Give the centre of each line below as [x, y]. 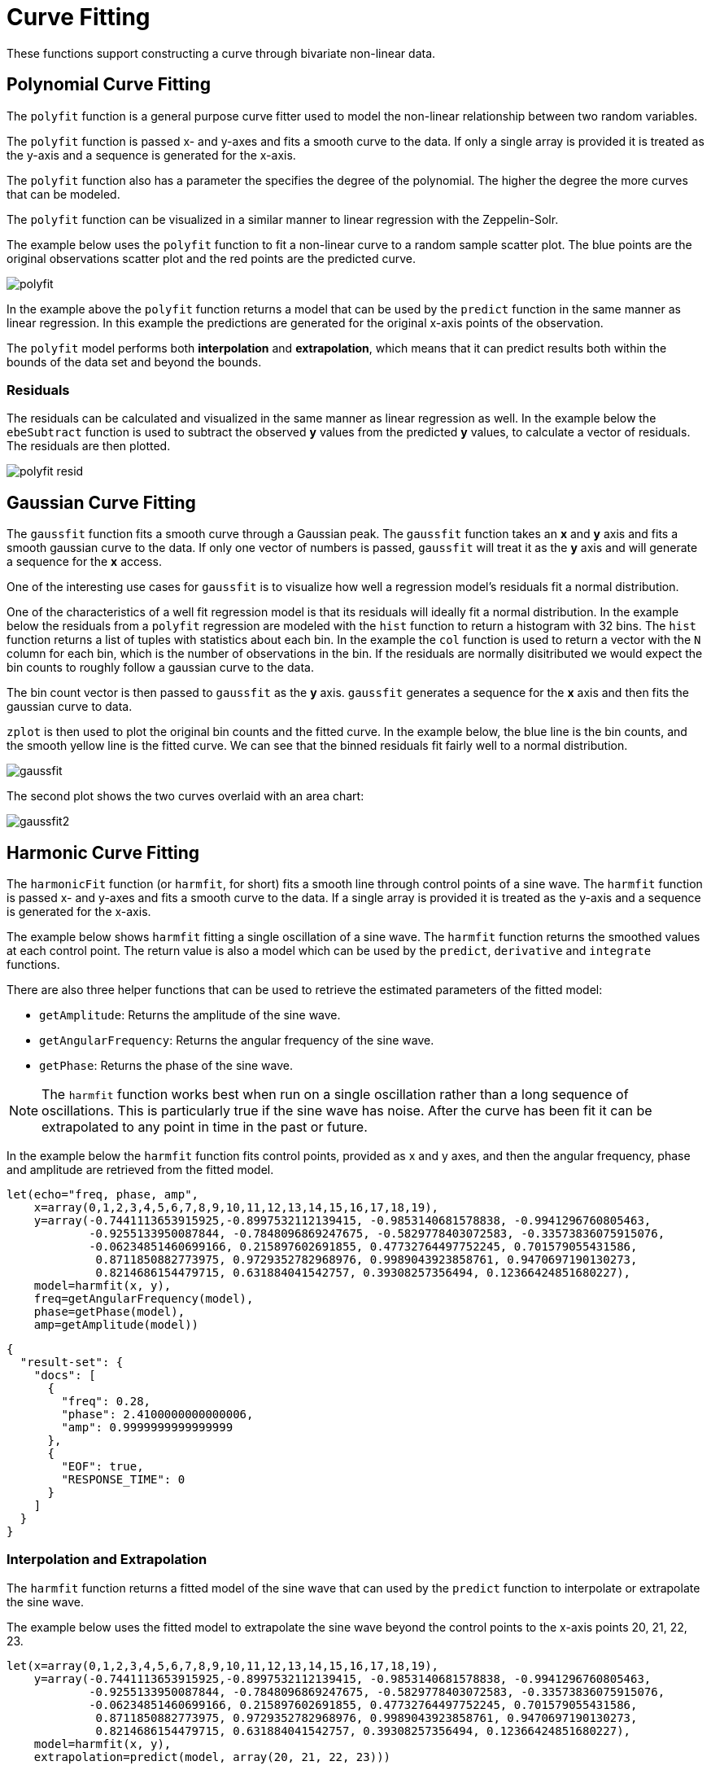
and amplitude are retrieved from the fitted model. [140, 1170]
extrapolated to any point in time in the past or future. [205, 1127]
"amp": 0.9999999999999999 [147, 1428]
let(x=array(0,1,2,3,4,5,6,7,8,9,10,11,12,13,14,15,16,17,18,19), [223, 1665]
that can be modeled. [63, 194]
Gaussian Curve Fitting [101, 502]
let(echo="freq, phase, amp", [103, 1195]
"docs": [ [65, 1376]
